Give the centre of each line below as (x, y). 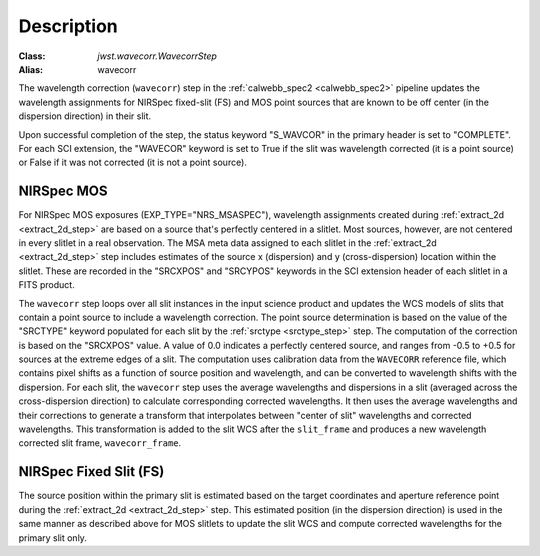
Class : (32, 56)
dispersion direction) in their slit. (85, 116)
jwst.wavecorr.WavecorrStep (157, 56)
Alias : (31, 69)
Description (68, 26)
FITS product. (46, 285)
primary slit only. (52, 537)
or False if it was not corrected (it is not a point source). (132, 162)
